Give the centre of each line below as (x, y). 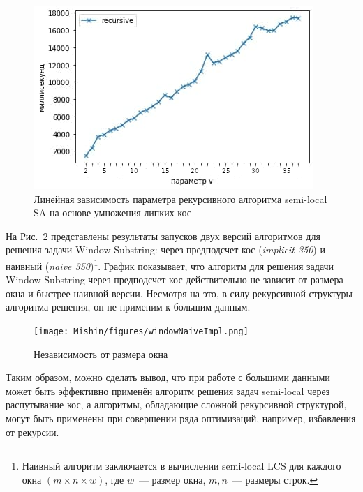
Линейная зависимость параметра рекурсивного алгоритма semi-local (180, 199)
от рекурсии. (32, 432)
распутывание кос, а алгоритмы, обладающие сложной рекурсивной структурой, (176, 404)
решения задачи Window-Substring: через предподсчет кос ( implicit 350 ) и (165, 249)
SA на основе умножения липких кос (112, 213)
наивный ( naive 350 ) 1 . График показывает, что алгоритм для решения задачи (170, 264)
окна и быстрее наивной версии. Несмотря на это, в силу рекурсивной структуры (179, 293)
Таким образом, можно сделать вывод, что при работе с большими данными (168, 377)
